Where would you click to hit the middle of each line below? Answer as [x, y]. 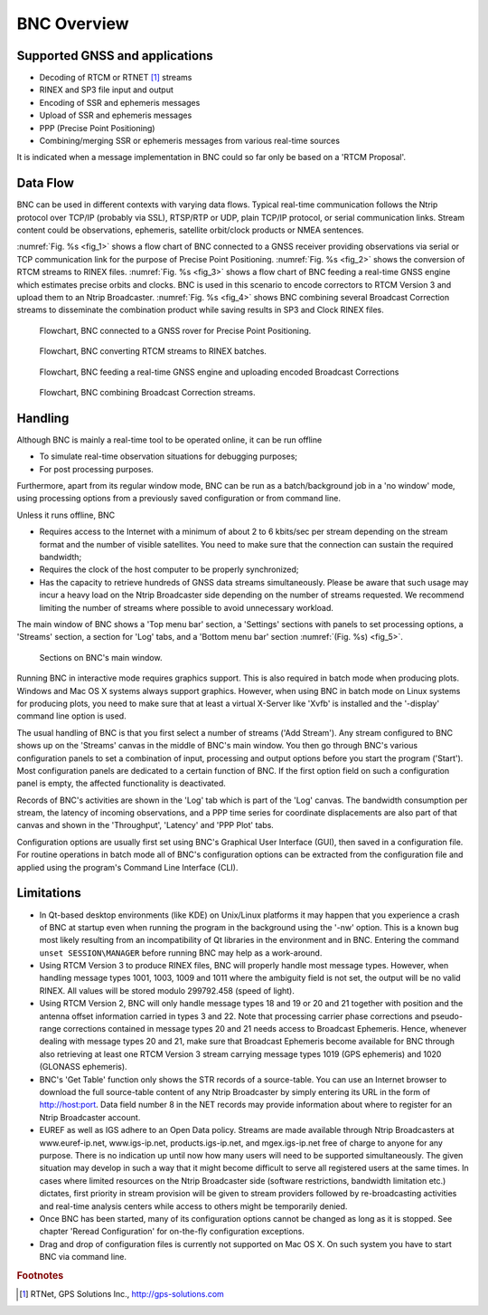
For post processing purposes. [96, 469]
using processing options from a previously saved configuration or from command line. [178, 499]
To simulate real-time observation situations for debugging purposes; [169, 456]
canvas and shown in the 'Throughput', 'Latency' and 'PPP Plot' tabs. [145, 825]
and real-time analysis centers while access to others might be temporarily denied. [193, 1206]
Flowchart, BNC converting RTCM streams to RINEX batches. [153, 351]
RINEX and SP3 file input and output [106, 90]
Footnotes [40, 1275]
